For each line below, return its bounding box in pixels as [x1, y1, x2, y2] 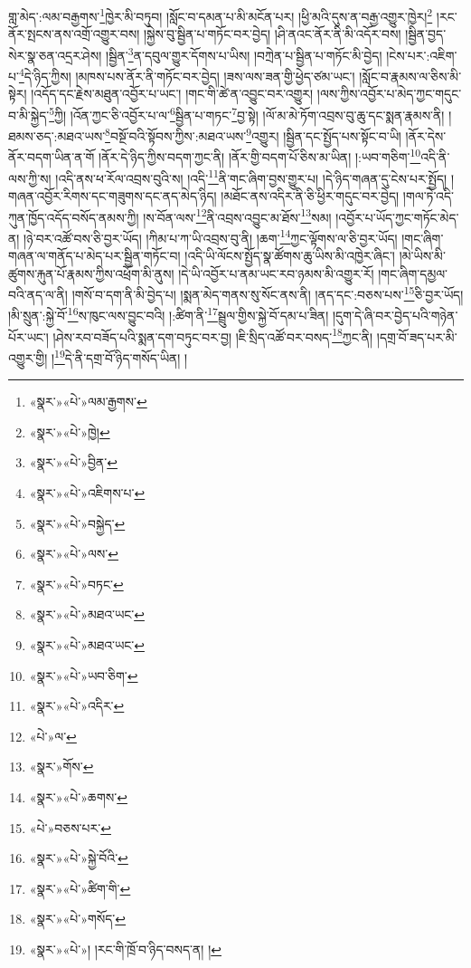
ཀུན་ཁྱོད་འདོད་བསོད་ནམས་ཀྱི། [8, 207, 139, 226]
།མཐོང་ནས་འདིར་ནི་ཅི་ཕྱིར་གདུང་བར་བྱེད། [221, 186, 400, 205]
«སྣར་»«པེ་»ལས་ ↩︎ [29, 544, 118, 563]
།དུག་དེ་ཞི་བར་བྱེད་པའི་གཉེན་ [332, 306, 458, 325]
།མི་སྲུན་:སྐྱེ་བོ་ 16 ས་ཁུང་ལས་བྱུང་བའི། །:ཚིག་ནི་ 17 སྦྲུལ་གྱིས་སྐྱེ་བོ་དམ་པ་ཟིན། [8, 303, 329, 325]
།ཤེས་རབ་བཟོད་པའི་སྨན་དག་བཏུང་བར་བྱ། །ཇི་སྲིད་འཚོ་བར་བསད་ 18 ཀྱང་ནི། [52, 324, 373, 346]
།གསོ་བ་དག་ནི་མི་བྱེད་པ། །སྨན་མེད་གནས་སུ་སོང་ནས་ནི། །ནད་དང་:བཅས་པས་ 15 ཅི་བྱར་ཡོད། [71, 283, 464, 303]
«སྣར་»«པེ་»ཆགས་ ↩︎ [29, 787, 127, 806]
